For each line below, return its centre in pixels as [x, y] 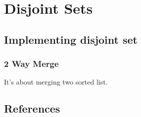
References [32, 108]
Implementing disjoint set [71, 39]
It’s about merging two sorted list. [56, 82]
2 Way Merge [31, 64]
